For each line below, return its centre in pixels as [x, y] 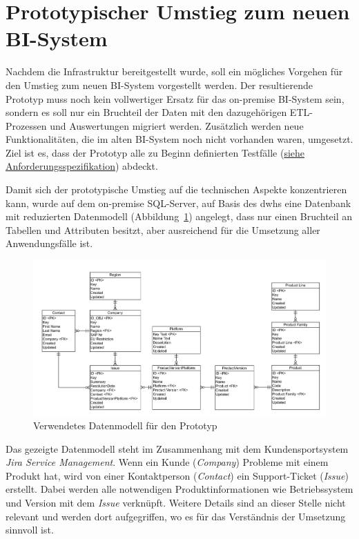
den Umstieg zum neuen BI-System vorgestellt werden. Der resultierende [159, 85]
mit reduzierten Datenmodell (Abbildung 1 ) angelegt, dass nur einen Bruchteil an [179, 216]
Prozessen [26, 125]
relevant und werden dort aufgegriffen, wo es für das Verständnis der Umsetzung [176, 516]
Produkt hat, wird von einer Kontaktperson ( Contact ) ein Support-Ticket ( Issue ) [177, 475]
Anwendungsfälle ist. [49, 243]
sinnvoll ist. [30, 530]
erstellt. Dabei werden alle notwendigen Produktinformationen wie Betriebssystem [179, 489]
